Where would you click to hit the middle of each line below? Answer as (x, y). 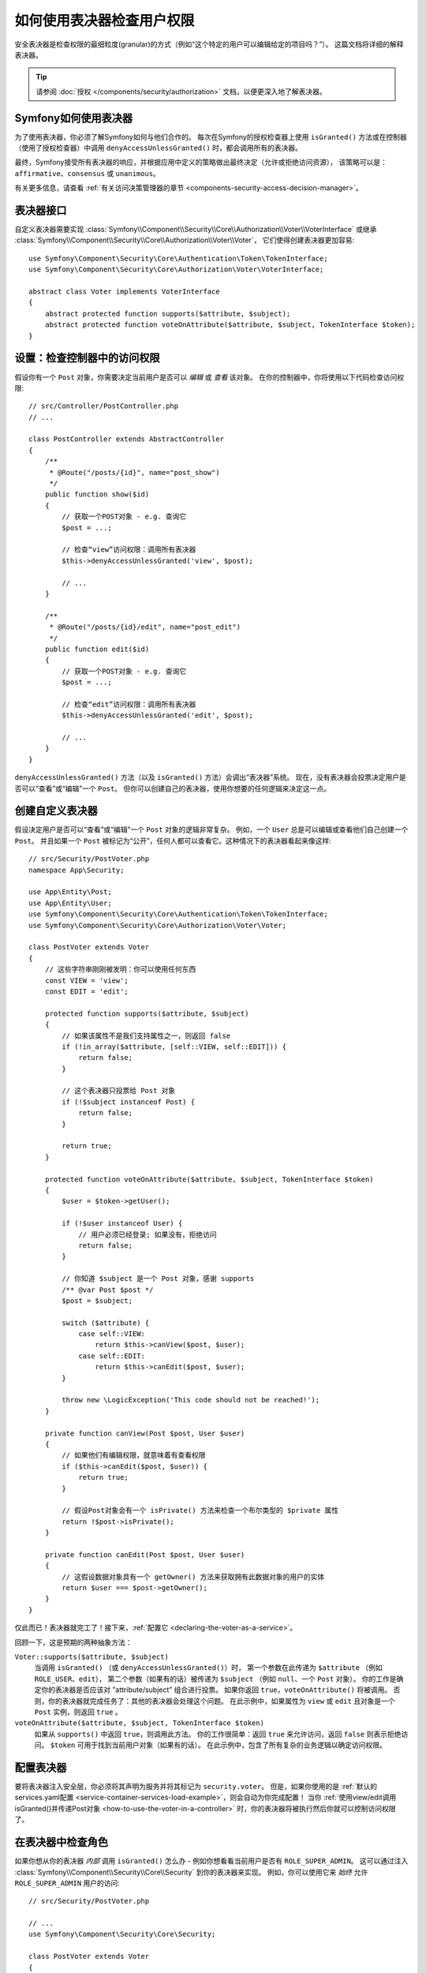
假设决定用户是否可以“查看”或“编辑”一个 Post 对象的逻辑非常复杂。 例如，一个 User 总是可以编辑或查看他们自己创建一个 (211, 829)
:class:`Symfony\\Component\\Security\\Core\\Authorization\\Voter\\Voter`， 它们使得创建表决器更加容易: (185, 240)
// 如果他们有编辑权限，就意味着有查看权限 (134, 1455)
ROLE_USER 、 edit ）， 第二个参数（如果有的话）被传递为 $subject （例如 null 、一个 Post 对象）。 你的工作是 (216, 1679)
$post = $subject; (97, 1301)
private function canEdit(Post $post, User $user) (145, 1554)
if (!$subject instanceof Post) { (129, 1102)
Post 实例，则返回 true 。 (78, 1712)
